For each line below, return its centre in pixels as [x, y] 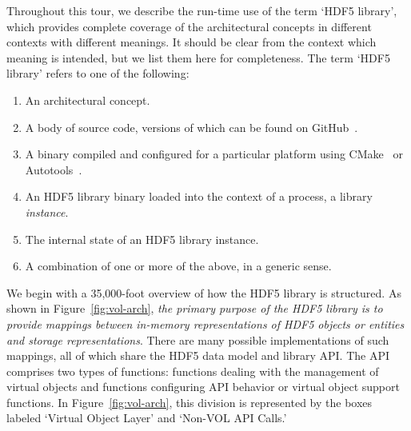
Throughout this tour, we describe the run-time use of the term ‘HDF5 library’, [202, 10]
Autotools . [54, 169]
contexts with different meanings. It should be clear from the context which [192, 42]
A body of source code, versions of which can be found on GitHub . [192, 127]
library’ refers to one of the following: [98, 73]
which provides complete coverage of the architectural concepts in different [189, 26]
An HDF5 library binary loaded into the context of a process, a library [199, 196]
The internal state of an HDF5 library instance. [142, 239]
